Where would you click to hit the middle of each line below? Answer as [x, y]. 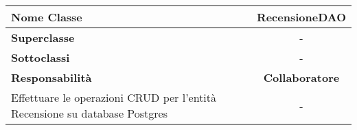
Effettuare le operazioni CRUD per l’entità [114, 97]
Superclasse [43, 37]
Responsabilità [51, 77]
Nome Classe [47, 17]
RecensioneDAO [301, 17]
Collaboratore [301, 77]
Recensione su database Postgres [90, 113]
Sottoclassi [41, 57]
